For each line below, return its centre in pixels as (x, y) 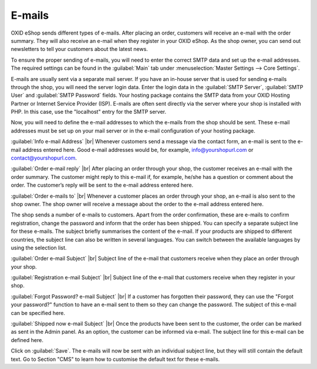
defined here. (27, 340)
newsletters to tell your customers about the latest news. (79, 49)
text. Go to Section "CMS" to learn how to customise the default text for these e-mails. (115, 359)
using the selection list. (39, 248)
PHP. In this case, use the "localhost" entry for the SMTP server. (89, 112)
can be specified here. (38, 313)
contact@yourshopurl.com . (44, 158)
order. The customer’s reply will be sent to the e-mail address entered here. (102, 185)
